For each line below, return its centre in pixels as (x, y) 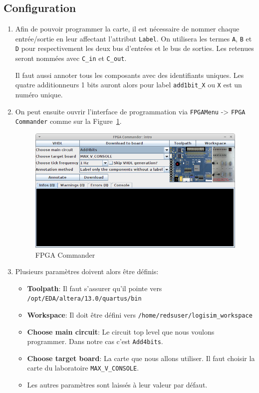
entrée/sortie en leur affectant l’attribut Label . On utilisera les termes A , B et (133, 38)
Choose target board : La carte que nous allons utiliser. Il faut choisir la (141, 358)
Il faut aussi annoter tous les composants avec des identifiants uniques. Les (129, 75)
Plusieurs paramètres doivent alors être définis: (87, 271)
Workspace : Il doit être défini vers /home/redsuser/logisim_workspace (140, 314)
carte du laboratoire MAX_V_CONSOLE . (83, 368)
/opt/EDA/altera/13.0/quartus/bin (84, 299)
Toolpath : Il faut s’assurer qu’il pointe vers (95, 288)
